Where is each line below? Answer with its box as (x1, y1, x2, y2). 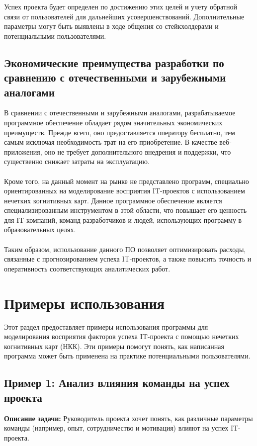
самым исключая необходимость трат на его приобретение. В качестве (4, 137, 217, 147)
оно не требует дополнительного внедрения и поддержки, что (44, 146, 231, 157)
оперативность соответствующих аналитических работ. (4, 263, 171, 273)
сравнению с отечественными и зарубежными (4, 70, 226, 85)
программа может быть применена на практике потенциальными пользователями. (4, 351, 251, 361)
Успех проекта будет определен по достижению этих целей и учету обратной (4, 1, 238, 11)
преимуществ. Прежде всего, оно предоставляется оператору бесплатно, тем (4, 127, 235, 137)
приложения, (4, 146, 42, 157)
